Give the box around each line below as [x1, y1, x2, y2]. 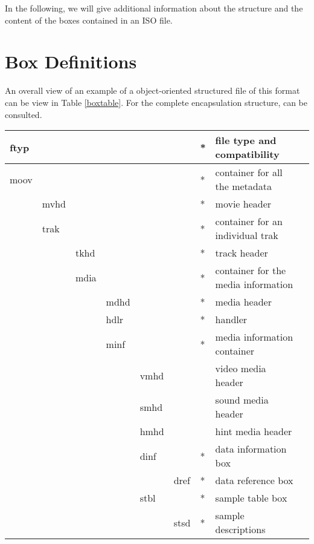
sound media [215, 393, 269, 407]
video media [215, 361, 266, 376]
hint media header [215, 424, 292, 439]
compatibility [215, 147, 280, 162]
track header [215, 246, 268, 260]
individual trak [215, 228, 278, 243]
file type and [215, 133, 277, 148]
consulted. [5, 108, 42, 120]
